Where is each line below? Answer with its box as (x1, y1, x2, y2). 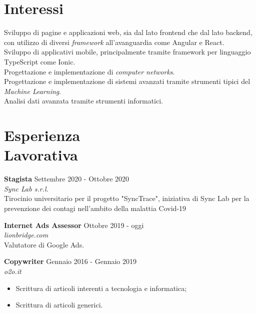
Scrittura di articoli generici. (15, 299, 103, 310)
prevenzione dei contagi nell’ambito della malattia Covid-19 (4, 202, 186, 213)
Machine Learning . (4, 85, 61, 96)
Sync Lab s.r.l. (4, 183, 48, 193)
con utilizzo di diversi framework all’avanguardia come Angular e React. (4, 36, 224, 47)
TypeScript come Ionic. (4, 56, 75, 66)
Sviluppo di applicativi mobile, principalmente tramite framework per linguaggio (4, 46, 251, 57)
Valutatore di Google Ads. (4, 239, 84, 249)
